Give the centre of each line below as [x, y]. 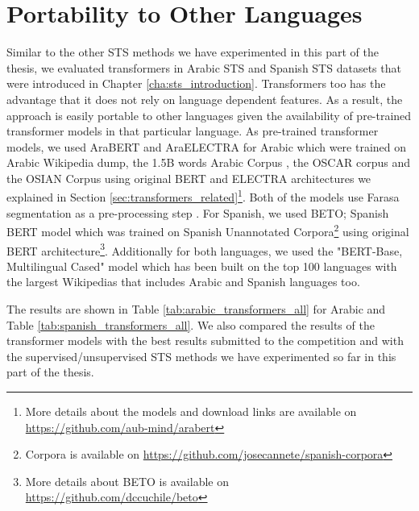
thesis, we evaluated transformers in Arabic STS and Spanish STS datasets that [204, 67]
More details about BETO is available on [127, 481]
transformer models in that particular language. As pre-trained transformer [193, 131]
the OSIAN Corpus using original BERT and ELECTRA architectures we [189, 178]
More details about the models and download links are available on [191, 411]
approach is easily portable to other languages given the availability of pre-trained [209, 115]
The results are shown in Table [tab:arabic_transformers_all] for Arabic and [196, 309]
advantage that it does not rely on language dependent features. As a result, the [205, 99]
